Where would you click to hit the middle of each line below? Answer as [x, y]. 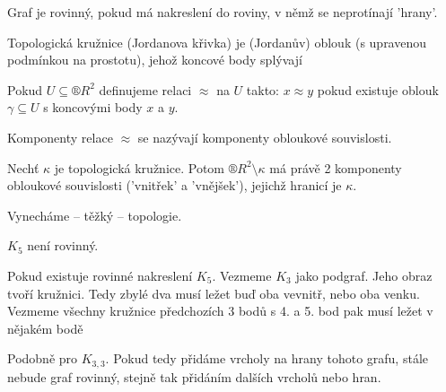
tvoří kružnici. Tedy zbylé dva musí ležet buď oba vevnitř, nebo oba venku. [214, 293]
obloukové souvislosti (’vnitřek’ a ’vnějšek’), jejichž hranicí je [175, 185]
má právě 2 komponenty [336, 167]
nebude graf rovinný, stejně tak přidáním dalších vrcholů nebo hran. [194, 376]
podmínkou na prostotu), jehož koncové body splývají [155, 60]
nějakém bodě [45, 328]
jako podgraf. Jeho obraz [364, 275]
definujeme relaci [145, 89]
